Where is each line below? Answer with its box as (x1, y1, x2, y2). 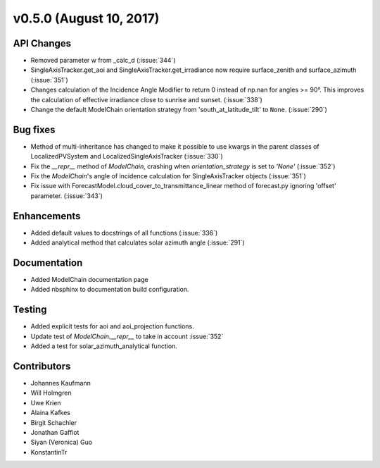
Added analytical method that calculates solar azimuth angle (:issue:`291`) (30, 238, 246, 247)
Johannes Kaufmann (30, 379, 91, 388)
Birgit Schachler (30, 418, 77, 426)
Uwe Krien (30, 398, 61, 407)
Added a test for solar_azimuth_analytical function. (30, 342, 177, 350)
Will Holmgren (30, 388, 72, 398)
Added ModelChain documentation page (30, 276, 148, 284)
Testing (13, 304, 47, 316)
